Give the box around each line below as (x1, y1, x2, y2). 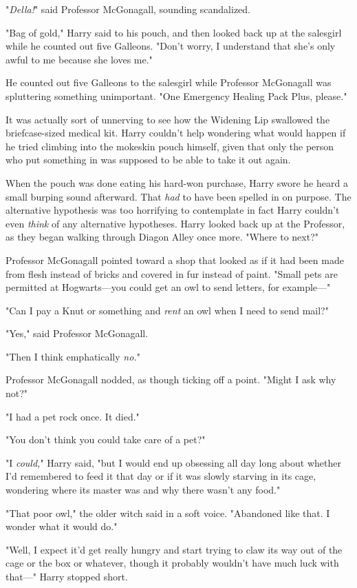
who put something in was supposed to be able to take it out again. (6, 152, 291, 167)
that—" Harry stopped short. (6, 569, 128, 583)
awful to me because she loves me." (6, 52, 153, 66)
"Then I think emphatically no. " (6, 349, 140, 363)
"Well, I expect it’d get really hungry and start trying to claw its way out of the (6, 542, 343, 556)
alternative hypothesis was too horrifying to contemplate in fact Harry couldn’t (6, 203, 340, 217)
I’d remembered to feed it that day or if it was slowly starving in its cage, (6, 469, 316, 483)
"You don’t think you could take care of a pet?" (6, 432, 206, 447)
